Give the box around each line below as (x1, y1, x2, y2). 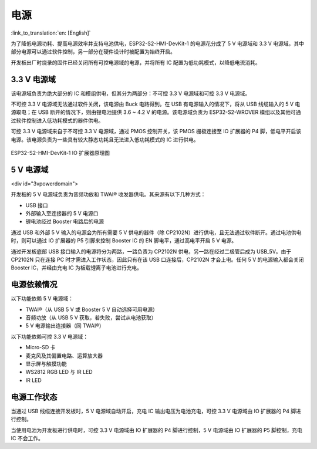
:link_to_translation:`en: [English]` (11, 29, 91, 36)
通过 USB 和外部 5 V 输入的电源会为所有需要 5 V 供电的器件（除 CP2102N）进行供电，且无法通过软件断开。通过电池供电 (11, 229, 302, 236)
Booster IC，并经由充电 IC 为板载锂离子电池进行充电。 (11, 264, 142, 271)
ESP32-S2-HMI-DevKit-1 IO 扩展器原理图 (11, 149, 110, 156)
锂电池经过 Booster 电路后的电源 (25, 218, 104, 225)
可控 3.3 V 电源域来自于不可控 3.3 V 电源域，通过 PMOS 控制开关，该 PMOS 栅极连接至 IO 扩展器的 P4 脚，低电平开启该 (11, 128, 302, 135)
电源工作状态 (11, 392, 58, 402)
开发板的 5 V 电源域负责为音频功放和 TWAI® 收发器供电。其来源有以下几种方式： (11, 191, 206, 198)
